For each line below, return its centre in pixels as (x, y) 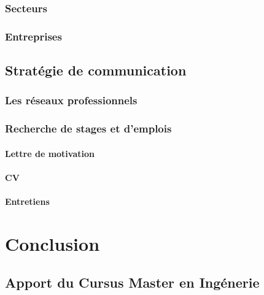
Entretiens (27, 201)
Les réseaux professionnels (71, 100)
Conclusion (52, 243)
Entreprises (33, 36)
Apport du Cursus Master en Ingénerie (132, 282)
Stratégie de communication (96, 70)
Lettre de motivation (50, 153)
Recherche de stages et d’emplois (88, 128)
